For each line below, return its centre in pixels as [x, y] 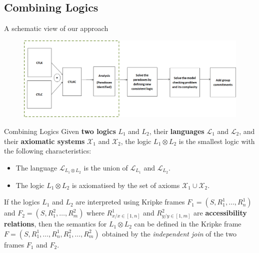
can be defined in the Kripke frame [188, 224]
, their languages [177, 131]
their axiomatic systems [44, 141]
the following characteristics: [48, 151]
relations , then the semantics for [55, 224]
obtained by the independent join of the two [169, 233]
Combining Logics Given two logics [60, 131]
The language [36, 167]
